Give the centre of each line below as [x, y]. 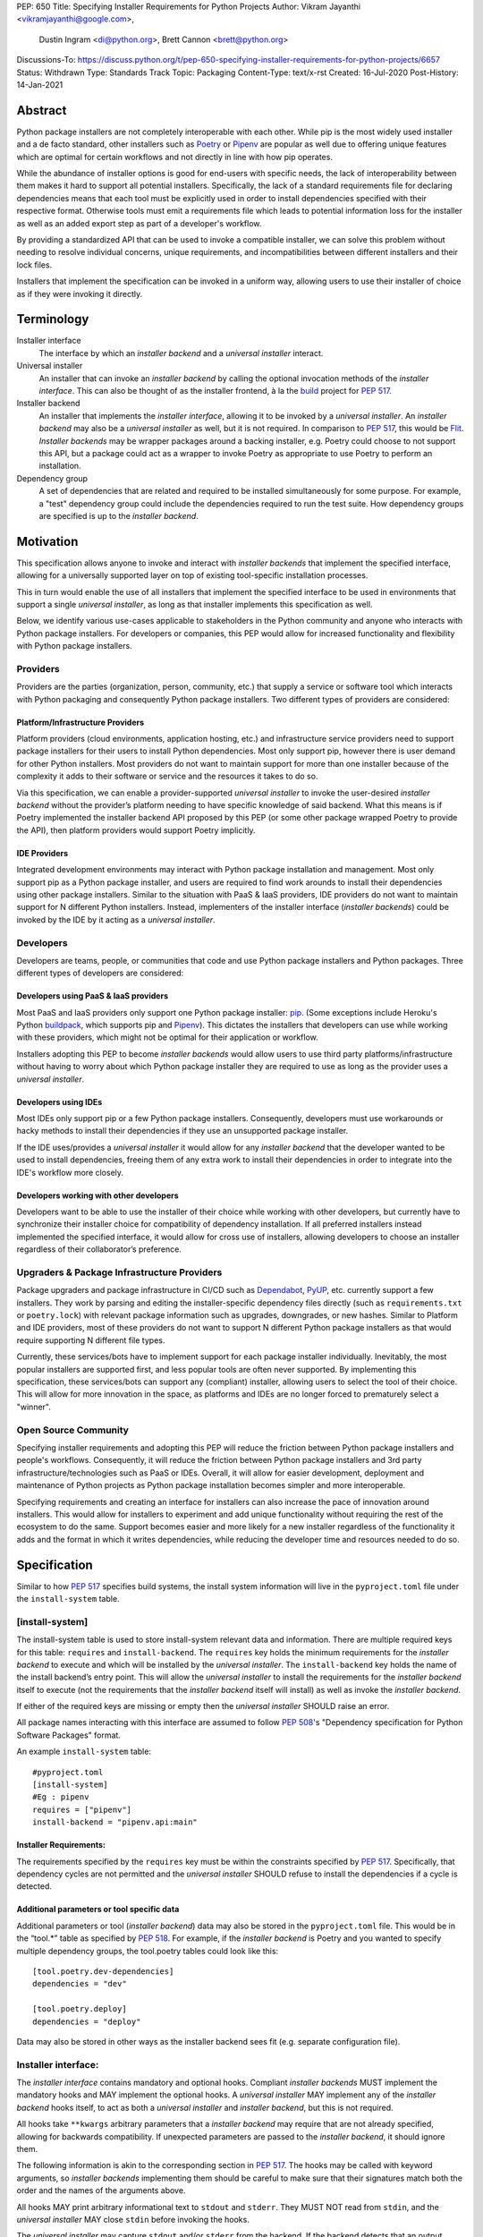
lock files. [34, 265]
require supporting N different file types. [91, 1340]
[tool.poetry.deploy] [80, 2009]
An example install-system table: [84, 1752]
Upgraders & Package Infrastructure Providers [119, 1272]
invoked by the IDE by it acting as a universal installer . [116, 919]
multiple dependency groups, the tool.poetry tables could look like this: [148, 1951]
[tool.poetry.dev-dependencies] [103, 1971]
